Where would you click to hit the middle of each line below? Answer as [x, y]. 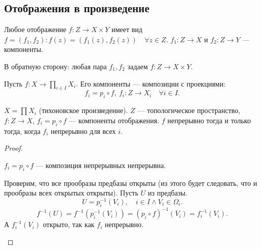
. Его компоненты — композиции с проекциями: [151, 83]
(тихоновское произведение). [83, 110]
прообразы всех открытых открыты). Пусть [71, 193]
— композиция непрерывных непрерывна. [101, 165]
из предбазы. [168, 193]
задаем [138, 66]
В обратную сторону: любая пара [55, 66]
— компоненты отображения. [114, 120]
